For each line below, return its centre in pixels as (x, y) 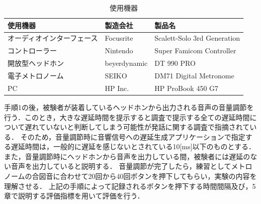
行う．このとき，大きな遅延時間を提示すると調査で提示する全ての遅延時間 (127, 117)
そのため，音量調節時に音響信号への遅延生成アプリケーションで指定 (133, 136)
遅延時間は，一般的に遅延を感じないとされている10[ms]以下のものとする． (133, 146)
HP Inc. (117, 88)
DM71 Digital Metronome (194, 75)
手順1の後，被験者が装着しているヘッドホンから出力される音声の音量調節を (129, 107)
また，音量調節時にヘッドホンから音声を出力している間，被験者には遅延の (127, 156)
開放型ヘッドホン (36, 63)
